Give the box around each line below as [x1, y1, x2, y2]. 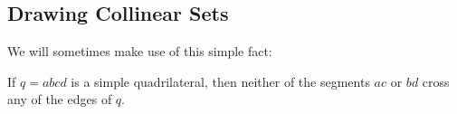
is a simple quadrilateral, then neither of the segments [71, 71, 370, 90]
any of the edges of [7, 90, 112, 109]
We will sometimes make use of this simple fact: [7, 42, 272, 61]
